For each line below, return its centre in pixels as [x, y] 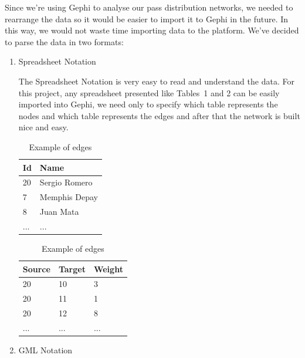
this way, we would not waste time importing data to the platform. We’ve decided [152, 30]
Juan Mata [59, 212]
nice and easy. [43, 127]
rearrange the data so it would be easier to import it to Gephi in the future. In [147, 18]
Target [72, 268]
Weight [108, 268]
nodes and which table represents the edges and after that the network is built [159, 115]
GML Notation [45, 350]
